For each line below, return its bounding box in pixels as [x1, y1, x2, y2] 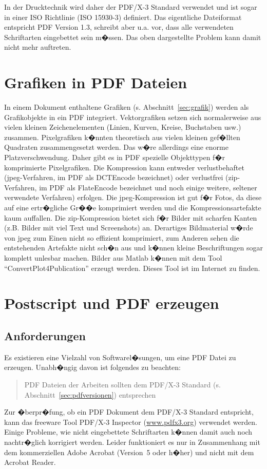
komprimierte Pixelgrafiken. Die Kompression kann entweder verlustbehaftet [4, 162, 244, 172]
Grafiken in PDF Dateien [4, 72, 187, 93]
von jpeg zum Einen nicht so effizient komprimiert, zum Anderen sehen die [4, 232, 239, 243]
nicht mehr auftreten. [4, 42, 71, 52]
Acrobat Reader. [4, 457, 56, 467]
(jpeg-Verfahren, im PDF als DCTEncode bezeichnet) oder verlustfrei [4, 172, 223, 183]
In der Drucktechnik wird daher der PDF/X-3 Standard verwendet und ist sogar [4, 2, 257, 12]
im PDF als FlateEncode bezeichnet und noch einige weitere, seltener [39, 182, 257, 192]
